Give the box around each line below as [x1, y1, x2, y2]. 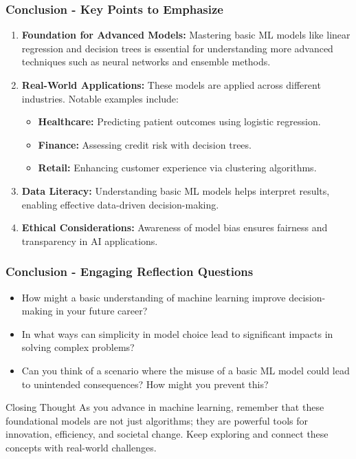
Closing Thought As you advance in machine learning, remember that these [5, 400, 324, 414]
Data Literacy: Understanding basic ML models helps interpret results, [21, 183, 330, 198]
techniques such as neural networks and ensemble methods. [21, 54, 271, 69]
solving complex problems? [21, 340, 135, 354]
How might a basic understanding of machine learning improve [21, 290, 286, 304]
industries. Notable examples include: [21, 91, 179, 105]
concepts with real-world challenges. [5, 440, 157, 454]
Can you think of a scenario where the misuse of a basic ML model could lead [21, 363, 350, 377]
